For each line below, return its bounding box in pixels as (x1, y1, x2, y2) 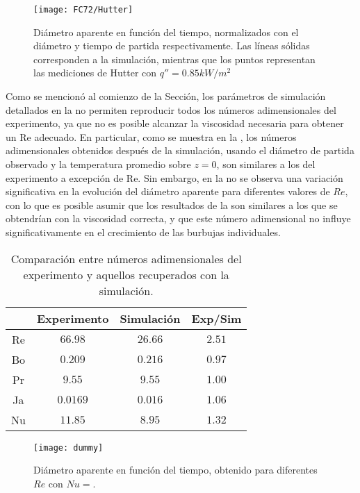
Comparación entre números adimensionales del (10, 250, 242, 267)
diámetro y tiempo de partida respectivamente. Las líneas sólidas (33, 38, 310, 53)
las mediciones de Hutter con (33, 65, 157, 80)
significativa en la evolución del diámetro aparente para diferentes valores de (6, 184, 330, 199)
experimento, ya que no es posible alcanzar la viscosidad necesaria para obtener (6, 116, 344, 131)
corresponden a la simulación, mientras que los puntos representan (33, 51, 316, 66)
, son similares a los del (216, 157, 316, 171)
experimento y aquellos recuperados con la (23, 266, 229, 283)
